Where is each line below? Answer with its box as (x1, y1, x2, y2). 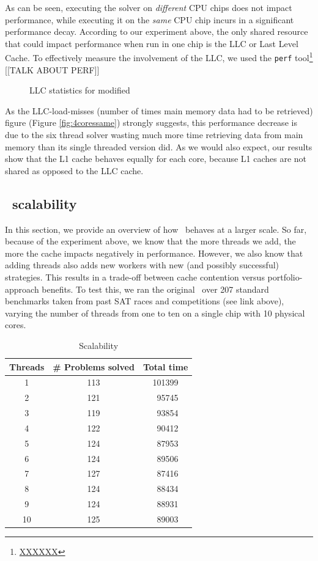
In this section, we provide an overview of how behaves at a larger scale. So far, (5, 222, 307, 235)
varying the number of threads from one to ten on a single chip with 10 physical (5, 306, 305, 319)
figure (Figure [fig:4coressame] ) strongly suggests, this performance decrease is (5, 116, 297, 129)
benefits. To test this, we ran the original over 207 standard (42, 282, 269, 295)
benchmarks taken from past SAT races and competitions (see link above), (5, 295, 284, 307)
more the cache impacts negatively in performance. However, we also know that (5, 246, 303, 259)
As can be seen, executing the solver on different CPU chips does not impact (5, 1, 292, 13)
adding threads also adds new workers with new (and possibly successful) (5, 258, 279, 271)
